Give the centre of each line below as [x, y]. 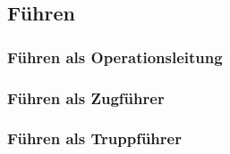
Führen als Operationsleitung [115, 57]
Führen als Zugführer [86, 97]
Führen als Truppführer [94, 138]
